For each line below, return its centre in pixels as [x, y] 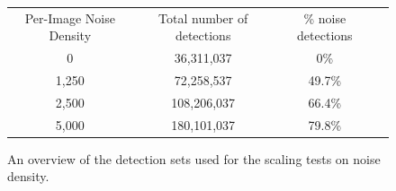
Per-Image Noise [70, 17]
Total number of [203, 17]
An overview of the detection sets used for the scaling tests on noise [194, 158]
